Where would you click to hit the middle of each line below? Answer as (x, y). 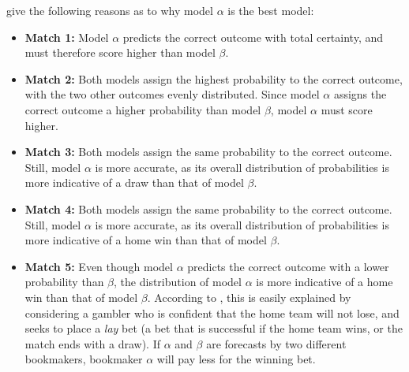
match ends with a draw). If (93, 343)
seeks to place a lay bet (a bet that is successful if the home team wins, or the (214, 328)
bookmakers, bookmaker (84, 359)
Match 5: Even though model (99, 266)
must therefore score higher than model (120, 52)
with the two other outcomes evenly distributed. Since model (172, 94)
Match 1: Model (67, 37)
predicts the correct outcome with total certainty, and (253, 37)
